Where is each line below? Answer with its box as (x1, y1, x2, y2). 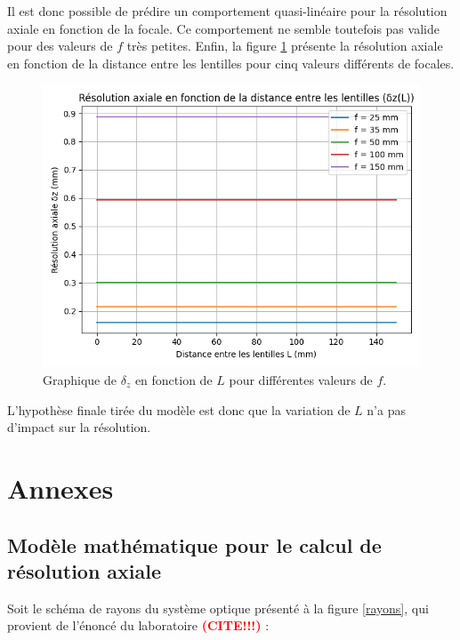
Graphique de (43, 370, 117, 388)
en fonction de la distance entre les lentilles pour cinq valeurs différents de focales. (7, 53, 455, 72)
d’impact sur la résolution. (7, 418, 151, 436)
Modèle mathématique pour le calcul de (7, 531, 382, 558)
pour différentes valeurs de (229, 370, 373, 388)
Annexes (7, 469, 114, 506)
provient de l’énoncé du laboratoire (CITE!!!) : (7, 616, 270, 635)
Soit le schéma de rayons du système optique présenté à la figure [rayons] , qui (7, 598, 429, 617)
